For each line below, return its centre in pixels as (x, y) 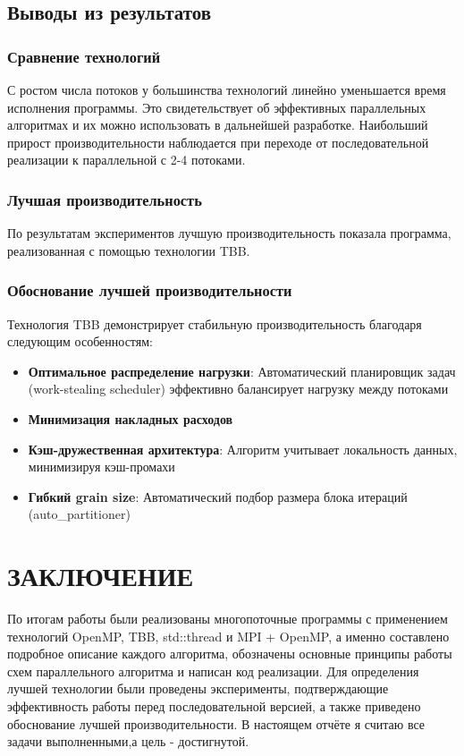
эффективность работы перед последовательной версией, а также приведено (214, 706)
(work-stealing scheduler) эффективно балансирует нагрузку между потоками (238, 389)
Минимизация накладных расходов (131, 418)
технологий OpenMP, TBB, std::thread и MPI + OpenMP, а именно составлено (228, 636)
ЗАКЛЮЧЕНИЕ (101, 576)
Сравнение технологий (84, 56)
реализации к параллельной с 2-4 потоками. (127, 160)
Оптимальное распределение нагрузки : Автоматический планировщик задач (242, 371)
